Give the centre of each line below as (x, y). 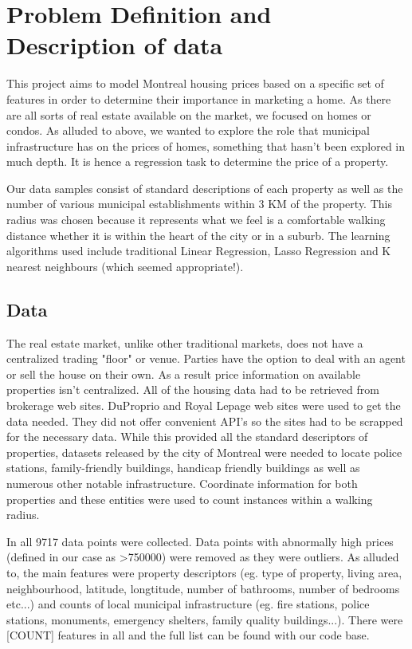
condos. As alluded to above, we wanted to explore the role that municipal (188, 130)
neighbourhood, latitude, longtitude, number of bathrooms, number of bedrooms (203, 588)
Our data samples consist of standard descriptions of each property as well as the (205, 188)
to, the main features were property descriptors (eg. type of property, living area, (204, 572)
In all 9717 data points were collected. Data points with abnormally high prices (200, 541)
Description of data (115, 45)
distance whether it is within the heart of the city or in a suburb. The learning (198, 235)
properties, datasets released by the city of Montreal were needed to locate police (204, 452)
